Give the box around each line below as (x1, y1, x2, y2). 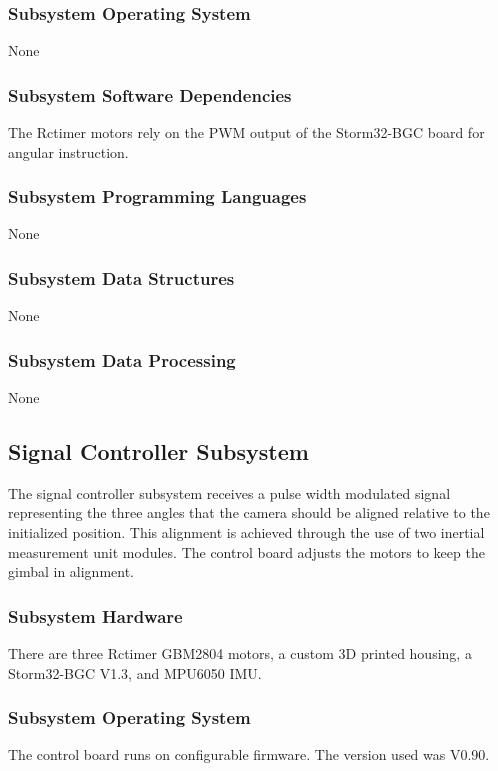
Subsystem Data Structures (8, 265, 235, 290)
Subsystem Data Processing (8, 347, 236, 372)
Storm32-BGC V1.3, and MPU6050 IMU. (8, 662, 262, 683)
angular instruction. (8, 141, 129, 162)
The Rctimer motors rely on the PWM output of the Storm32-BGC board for (8, 122, 485, 143)
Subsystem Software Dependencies (8, 82, 292, 107)
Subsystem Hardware (8, 603, 183, 628)
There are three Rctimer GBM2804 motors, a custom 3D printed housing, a (8, 643, 472, 664)
